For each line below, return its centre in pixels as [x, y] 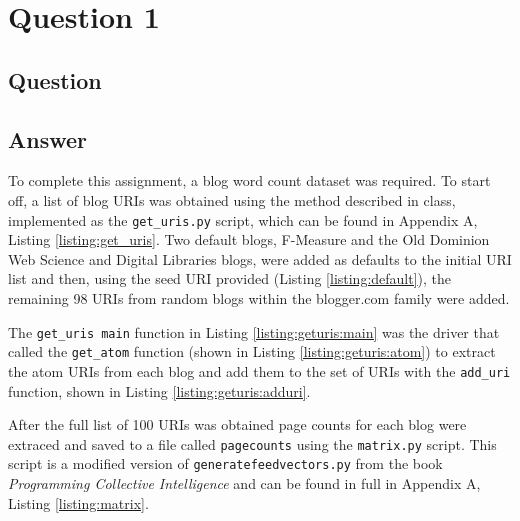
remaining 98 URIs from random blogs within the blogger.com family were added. [259, 297]
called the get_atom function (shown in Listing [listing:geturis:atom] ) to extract [252, 351]
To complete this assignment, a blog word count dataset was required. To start [249, 180]
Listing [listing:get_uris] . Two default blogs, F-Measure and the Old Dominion [249, 239]
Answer [48, 138]
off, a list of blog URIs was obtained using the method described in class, [232, 199]
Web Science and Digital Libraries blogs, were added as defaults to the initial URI [260, 258]
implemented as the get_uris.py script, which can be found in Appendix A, [243, 219]
